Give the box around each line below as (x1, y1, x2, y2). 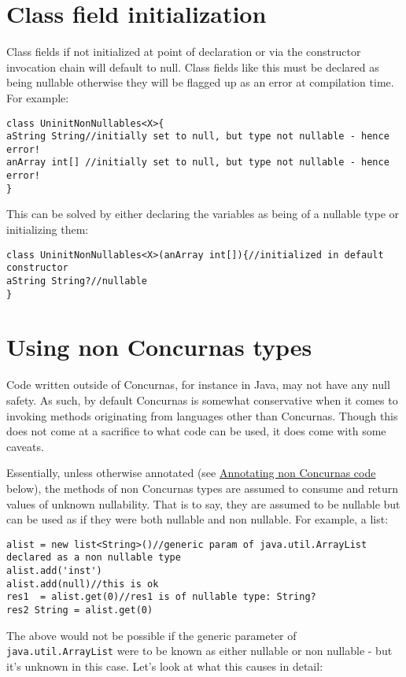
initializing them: (6, 221, 89, 238)
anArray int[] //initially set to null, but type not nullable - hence (6, 157, 389, 168)
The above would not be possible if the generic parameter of (6, 627, 297, 643)
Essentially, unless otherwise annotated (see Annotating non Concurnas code (6, 464, 376, 481)
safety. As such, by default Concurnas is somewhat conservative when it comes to (6, 391, 398, 408)
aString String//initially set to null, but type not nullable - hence (6, 131, 389, 142)
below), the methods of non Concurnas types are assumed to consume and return (6, 479, 398, 496)
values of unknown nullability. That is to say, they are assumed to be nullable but (6, 495, 400, 512)
